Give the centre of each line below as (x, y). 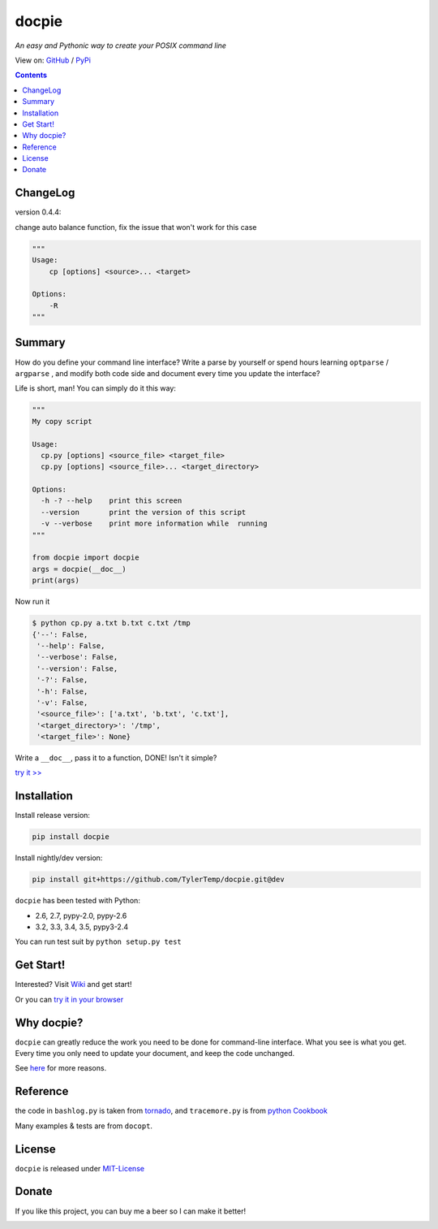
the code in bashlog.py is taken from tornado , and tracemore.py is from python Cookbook (171, 1111)
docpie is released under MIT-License (80, 1168)
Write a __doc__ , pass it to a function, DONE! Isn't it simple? (116, 758)
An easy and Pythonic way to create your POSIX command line (121, 45)
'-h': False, (62, 691)
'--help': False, (71, 645)
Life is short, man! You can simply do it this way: (95, 388)
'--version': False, (77, 669)
